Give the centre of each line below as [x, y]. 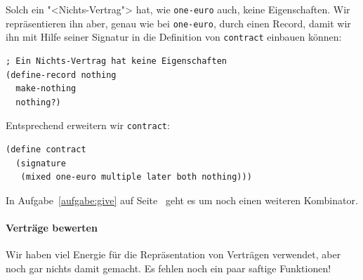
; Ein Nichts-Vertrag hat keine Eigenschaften [116, 61]
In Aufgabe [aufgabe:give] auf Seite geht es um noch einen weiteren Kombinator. [182, 200]
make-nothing [46, 89]
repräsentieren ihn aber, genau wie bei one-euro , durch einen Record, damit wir [178, 23]
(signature [41, 163]
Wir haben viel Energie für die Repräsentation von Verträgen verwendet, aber [173, 254]
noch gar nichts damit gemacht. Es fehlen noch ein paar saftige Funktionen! [169, 268]
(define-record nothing [61, 75]
